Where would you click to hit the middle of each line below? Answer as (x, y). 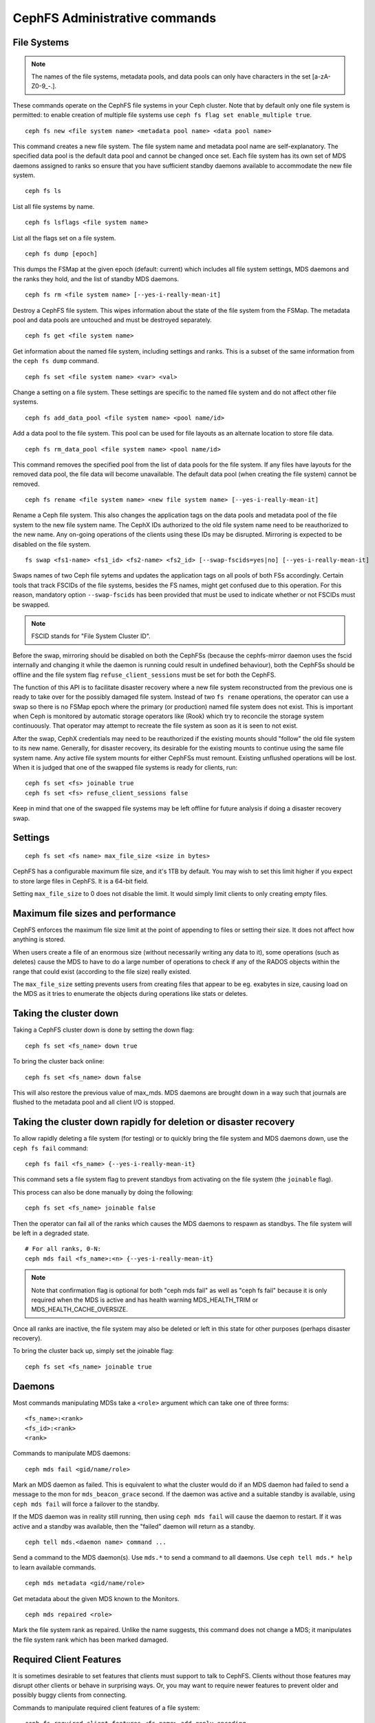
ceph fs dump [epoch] (61, 254)
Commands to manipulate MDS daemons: (72, 1454)
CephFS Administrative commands (115, 18)
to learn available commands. (54, 1567)
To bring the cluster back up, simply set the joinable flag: (93, 1351)
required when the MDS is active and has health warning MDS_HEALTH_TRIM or (145, 1300)
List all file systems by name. (54, 206)
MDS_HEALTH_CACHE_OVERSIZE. (80, 1309)
